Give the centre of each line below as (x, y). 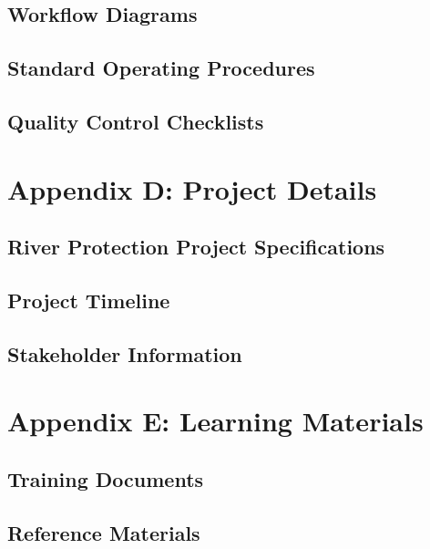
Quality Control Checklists (136, 121)
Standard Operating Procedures (161, 68)
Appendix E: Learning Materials (215, 421)
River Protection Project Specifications (196, 247)
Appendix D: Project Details (192, 188)
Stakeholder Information (125, 353)
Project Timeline (89, 300)
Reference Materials (104, 532)
